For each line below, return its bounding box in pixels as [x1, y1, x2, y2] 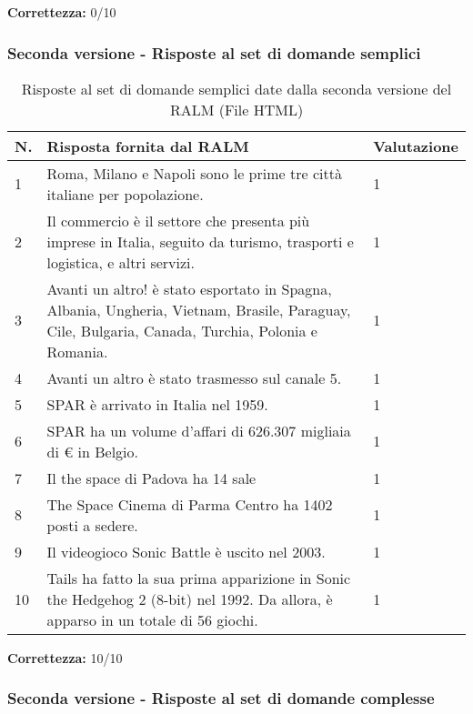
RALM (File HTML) [169, 98, 304, 120]
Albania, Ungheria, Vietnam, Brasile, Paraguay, [46, 298, 351, 320]
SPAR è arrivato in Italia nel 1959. [46, 393, 268, 415]
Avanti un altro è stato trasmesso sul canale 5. [46, 367, 342, 388]
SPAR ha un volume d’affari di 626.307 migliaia [46, 419, 351, 441]
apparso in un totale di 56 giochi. [46, 608, 258, 630]
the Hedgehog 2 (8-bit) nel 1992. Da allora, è [46, 588, 333, 609]
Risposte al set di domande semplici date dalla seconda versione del [21, 77, 452, 99]
